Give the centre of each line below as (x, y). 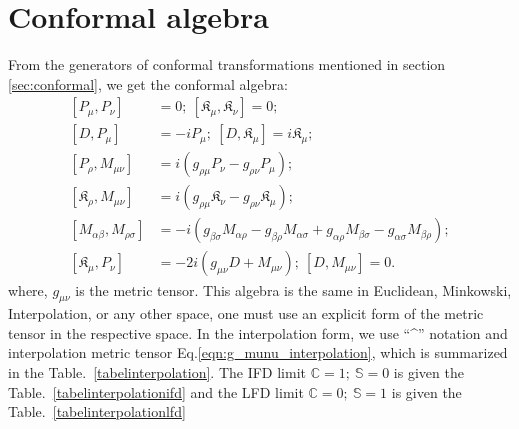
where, (28, 289)
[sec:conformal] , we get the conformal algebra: (148, 83)
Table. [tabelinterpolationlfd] (97, 411)
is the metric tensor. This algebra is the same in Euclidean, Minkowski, (293, 289)
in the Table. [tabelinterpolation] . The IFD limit (157, 372)
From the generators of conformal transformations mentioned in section (227, 64)
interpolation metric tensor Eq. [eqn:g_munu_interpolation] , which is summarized (258, 352)
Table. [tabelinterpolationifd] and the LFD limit (156, 391)
